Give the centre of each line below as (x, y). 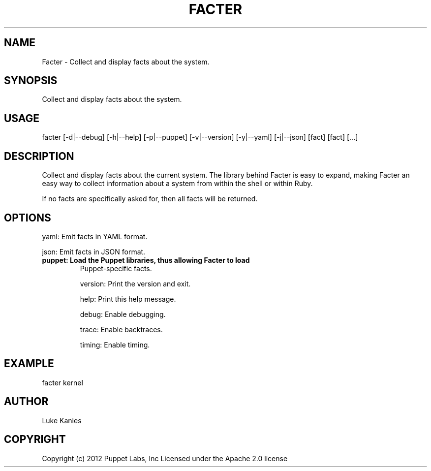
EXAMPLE (29, 364)
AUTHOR (26, 402)
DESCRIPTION (39, 156)
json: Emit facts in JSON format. (94, 251)
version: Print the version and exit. (135, 283)
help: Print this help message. (128, 299)
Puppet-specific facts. (116, 268)
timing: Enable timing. (115, 345)
